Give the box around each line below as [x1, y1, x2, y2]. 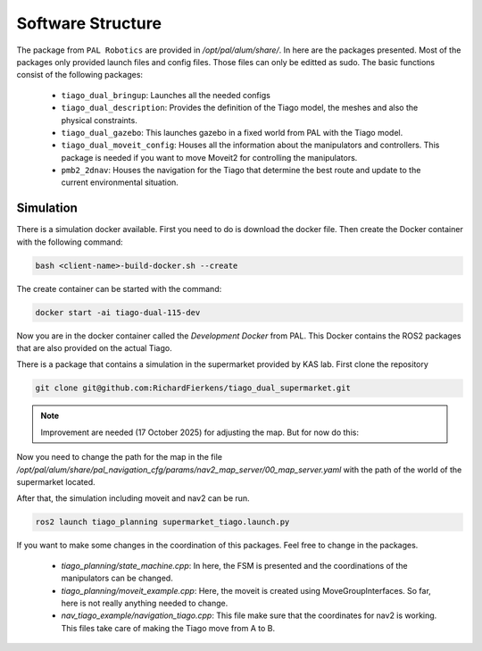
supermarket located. [16, 477, 96, 487]
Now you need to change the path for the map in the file [16, 452, 223, 463]
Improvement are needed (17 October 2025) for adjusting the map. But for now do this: [40, 427, 359, 438]
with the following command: [16, 237, 123, 247]
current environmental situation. [61, 177, 179, 188]
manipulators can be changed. [61, 572, 173, 584]
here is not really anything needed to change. [61, 597, 229, 608]
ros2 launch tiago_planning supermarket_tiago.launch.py [35, 517, 290, 527]
